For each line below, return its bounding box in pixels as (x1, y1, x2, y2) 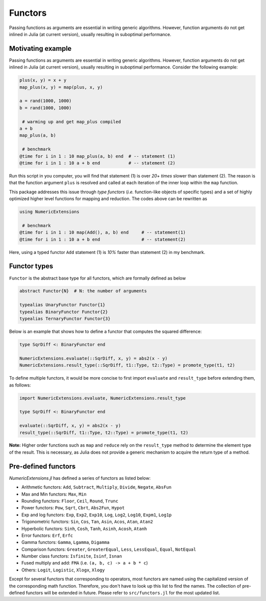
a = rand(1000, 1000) (19, 98, 72, 104)
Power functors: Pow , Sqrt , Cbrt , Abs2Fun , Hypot (21, 505, 125, 511)
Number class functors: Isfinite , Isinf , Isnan (21, 553, 122, 559)
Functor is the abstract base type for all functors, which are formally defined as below (9, 275, 186, 281)
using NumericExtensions (19, 209, 80, 214)
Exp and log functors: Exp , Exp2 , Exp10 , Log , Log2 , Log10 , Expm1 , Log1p (21, 512, 172, 518)
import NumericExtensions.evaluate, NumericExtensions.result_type (19, 395, 186, 401)
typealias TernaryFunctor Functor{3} (19, 316, 111, 321)
